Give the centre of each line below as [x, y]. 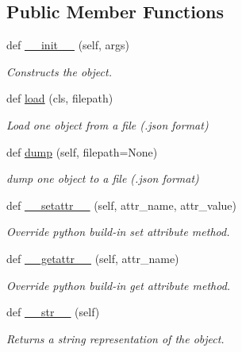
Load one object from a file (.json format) [108, 124]
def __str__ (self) [53, 312]
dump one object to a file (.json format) [103, 178]
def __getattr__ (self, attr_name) [93, 258]
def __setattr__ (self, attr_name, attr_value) [122, 205]
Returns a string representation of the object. [115, 338]
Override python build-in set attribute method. [118, 232]
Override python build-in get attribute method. [119, 285]
